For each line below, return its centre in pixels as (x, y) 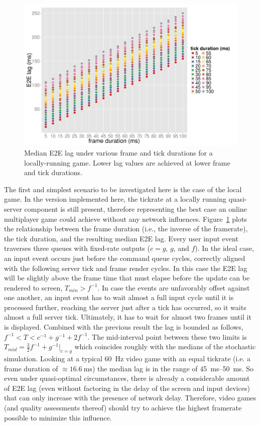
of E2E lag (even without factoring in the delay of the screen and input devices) (127, 388)
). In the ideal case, (225, 248)
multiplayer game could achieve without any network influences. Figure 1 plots (125, 219)
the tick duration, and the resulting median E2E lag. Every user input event (121, 238)
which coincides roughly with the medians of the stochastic (165, 346)
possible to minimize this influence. (58, 417)
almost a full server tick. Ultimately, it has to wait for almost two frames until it (128, 317)
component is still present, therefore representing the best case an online (136, 208)
